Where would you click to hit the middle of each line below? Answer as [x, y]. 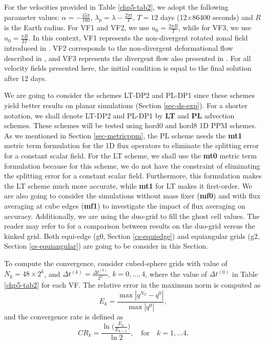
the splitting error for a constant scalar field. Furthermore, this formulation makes [133, 176]
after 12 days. [25, 78]
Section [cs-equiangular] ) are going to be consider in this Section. [106, 246]
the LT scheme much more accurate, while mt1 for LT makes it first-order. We [128, 185]
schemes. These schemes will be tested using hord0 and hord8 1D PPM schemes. [130, 125]
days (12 [173, 17]
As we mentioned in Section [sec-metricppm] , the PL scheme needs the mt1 [123, 135]
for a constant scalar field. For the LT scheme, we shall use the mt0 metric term [130, 155]
